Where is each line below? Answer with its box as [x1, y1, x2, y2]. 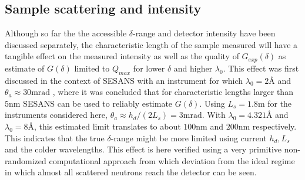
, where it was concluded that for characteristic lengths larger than [52, 86, 293, 98]
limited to [74, 62, 110, 74]
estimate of [5, 62, 45, 74]
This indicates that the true [5, 131, 105, 144]
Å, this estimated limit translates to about [28, 120, 181, 133]
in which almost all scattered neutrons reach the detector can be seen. [5, 166, 257, 178]
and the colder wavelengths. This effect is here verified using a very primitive [5, 143, 282, 155]
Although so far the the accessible [5, 27, 127, 39]
